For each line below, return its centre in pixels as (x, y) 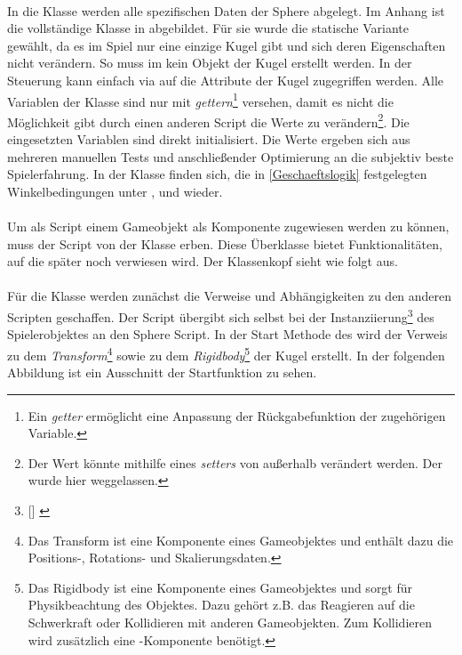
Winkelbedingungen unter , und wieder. (115, 191)
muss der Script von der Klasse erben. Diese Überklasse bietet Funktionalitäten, (225, 243)
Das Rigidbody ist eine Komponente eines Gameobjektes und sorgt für (220, 587)
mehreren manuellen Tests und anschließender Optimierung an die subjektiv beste (231, 156)
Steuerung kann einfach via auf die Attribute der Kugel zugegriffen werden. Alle (226, 80)
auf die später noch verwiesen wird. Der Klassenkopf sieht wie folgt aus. (203, 261)
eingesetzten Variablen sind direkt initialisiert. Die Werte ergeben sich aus (209, 139)
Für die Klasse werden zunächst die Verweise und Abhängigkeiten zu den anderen (230, 296)
